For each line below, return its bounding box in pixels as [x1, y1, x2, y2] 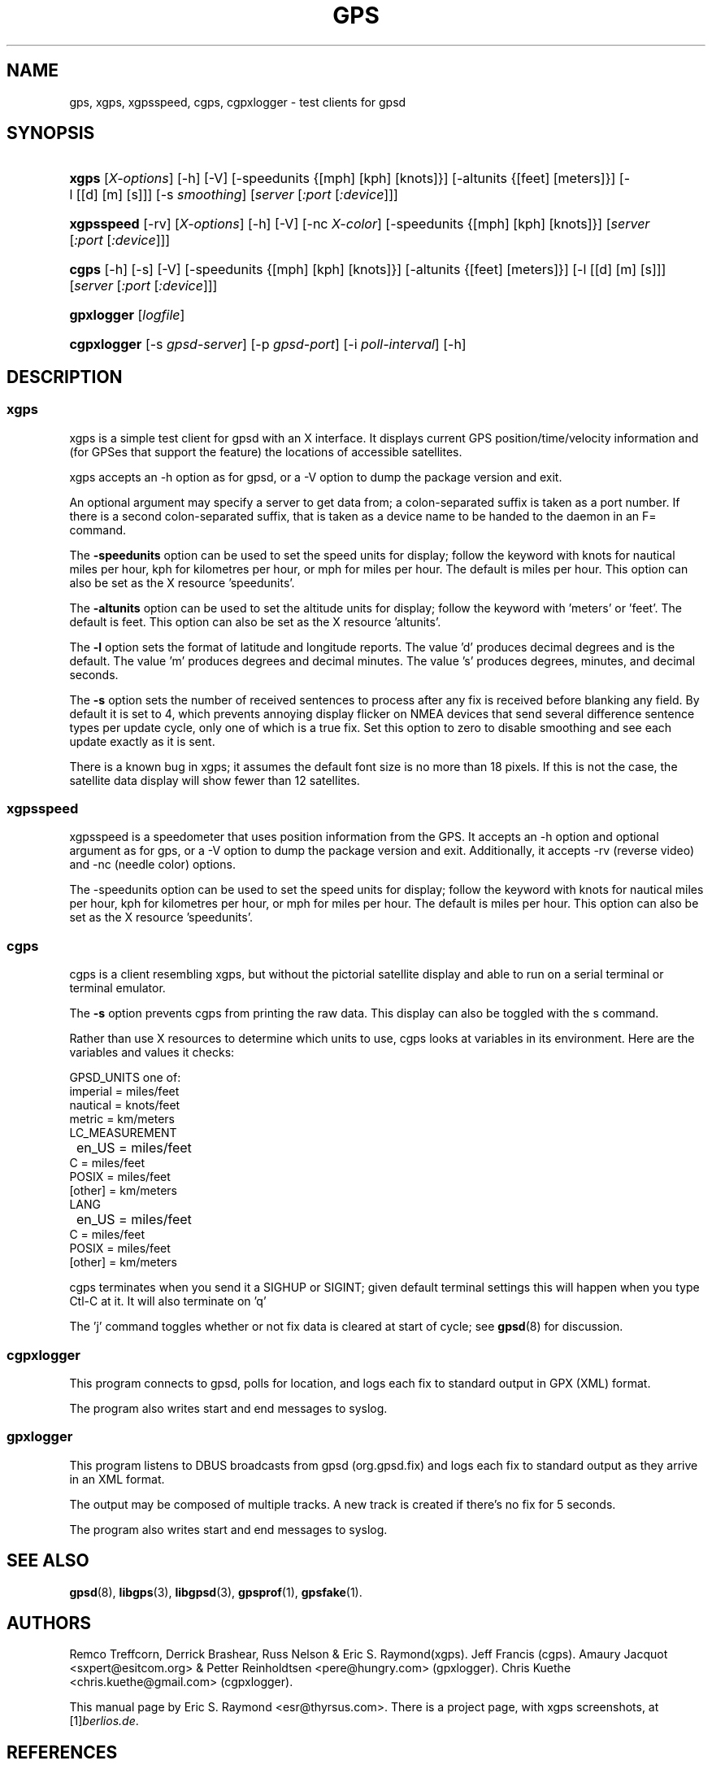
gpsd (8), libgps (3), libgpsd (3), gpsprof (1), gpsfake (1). [69, 1584, 363, 1599]
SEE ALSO [7, 1550, 89, 1571]
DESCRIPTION [7, 366, 123, 387]
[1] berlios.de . [69, 1714, 139, 1728]
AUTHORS [7, 1612, 92, 1633]
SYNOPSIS [7, 123, 95, 144]
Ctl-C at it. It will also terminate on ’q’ [69, 1294, 267, 1309]
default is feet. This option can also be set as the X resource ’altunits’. [69, 614, 441, 629]
